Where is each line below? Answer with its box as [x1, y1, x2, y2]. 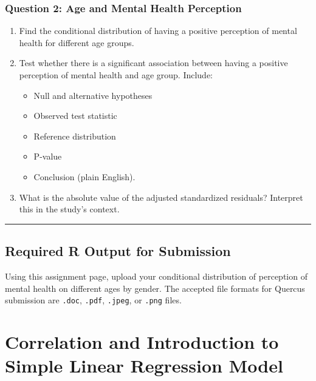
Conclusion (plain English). [33, 170, 136, 183]
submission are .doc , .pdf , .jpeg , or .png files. [5, 294, 182, 306]
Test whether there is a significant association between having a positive [19, 56, 288, 69]
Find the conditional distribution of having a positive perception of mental [19, 24, 297, 37]
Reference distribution [33, 129, 116, 142]
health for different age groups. [19, 36, 134, 49]
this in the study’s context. [19, 203, 120, 215]
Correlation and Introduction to [5, 329, 279, 354]
